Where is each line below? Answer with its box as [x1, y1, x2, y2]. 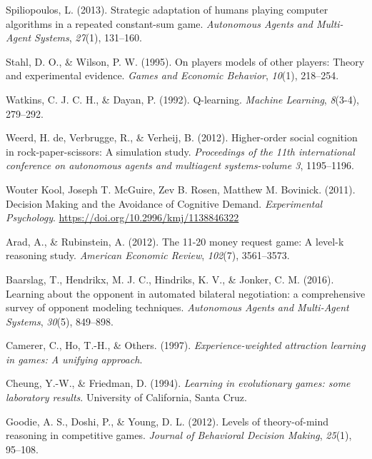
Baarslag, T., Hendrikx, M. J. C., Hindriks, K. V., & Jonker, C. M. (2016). [6, 271, 334, 286]
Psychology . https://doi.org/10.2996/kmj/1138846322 [6, 210, 239, 225]
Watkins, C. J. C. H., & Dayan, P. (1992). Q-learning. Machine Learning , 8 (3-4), [6, 91, 359, 106]
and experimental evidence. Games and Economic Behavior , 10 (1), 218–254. [6, 68, 339, 83]
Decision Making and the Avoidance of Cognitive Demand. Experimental [6, 196, 323, 211]
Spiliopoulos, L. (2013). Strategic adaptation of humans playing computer [6, 2, 328, 16]
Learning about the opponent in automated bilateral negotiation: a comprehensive [6, 286, 366, 301]
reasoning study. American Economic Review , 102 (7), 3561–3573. [6, 248, 290, 263]
